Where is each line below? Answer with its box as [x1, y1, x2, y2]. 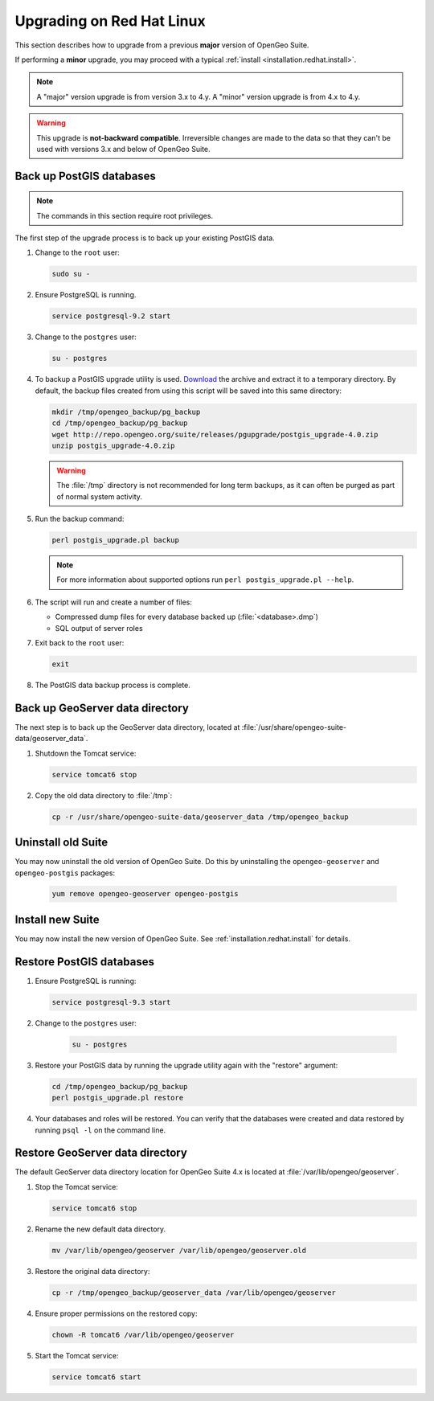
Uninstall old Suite [14, 836, 108, 850]
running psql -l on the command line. [35, 1125, 166, 1135]
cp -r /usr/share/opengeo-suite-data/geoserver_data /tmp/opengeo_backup [51, 812, 349, 821]
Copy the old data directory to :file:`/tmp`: [35, 790, 173, 800]
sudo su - [51, 269, 91, 279]
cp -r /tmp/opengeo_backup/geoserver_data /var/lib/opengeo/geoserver [51, 1288, 337, 1297]
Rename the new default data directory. [35, 1224, 166, 1234]
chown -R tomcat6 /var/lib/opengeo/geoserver [51, 1330, 235, 1339]
